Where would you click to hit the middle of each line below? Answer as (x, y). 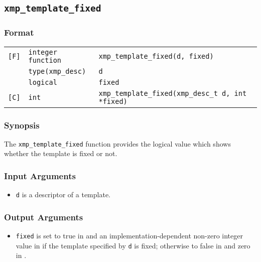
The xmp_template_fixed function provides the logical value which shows (117, 143)
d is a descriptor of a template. (63, 194)
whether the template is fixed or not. (61, 153)
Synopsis (22, 125)
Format (19, 32)
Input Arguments (40, 175)
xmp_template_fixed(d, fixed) (156, 56)
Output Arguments (44, 217)
